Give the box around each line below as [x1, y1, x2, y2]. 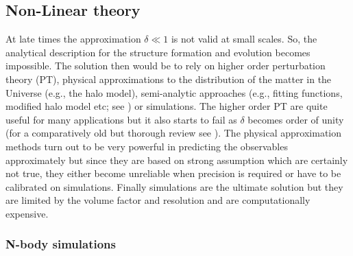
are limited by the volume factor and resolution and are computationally [5, 193, 311, 207]
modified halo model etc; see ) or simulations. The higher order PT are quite [5, 99, 328, 113]
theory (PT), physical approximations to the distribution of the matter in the [5, 71, 332, 86]
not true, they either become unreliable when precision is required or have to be [5, 166, 341, 181]
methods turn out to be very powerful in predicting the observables [5, 139, 288, 153]
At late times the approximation [5, 32, 141, 46]
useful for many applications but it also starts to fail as [5, 112, 237, 126]
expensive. [5, 206, 49, 220]
